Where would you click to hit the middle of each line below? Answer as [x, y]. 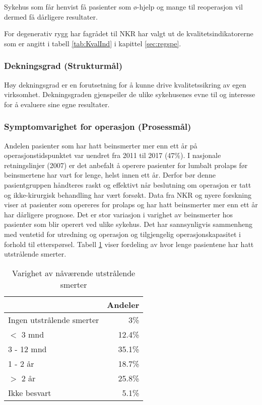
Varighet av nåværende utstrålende [74, 273]
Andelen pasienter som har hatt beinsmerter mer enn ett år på [101, 145]
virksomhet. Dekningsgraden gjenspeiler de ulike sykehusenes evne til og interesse [130, 94]
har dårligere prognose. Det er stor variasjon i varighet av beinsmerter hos [119, 214]
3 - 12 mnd [27, 349]
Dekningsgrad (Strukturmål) [63, 66]
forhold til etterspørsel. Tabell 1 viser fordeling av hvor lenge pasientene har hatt [129, 244]
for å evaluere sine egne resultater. [57, 104]
